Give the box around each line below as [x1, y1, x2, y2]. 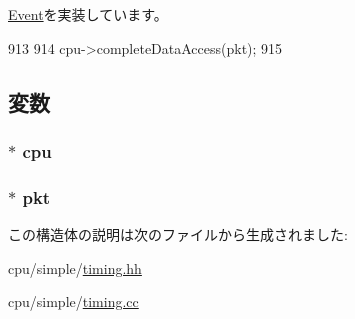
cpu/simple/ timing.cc [8, 291, 139, 312]
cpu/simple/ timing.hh [8, 257, 142, 278]
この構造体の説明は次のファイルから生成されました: [8, 224, 348, 245]
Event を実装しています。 [8, 4, 168, 24]
